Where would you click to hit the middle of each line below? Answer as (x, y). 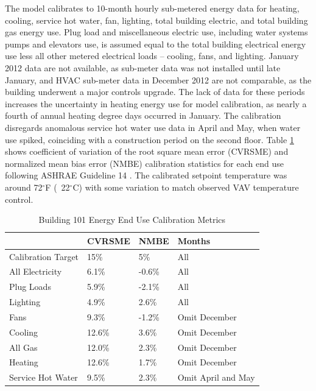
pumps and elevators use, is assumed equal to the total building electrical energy (156, 44)
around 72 (24, 187)
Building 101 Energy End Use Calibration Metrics (132, 220)
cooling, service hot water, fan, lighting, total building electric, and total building (156, 20)
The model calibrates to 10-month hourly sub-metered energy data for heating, (152, 8)
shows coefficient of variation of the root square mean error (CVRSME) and (147, 151)
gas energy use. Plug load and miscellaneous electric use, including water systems (156, 32)
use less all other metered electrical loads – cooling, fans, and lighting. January (152, 56)
